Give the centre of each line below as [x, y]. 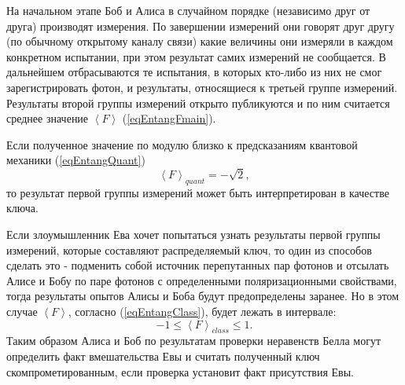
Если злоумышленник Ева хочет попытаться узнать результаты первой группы [193, 235]
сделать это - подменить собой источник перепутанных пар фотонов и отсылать [198, 265]
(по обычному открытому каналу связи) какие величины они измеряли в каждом [200, 41]
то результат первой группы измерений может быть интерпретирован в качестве [198, 192]
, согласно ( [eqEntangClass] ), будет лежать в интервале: [202, 312]
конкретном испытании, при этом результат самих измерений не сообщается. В [196, 56]
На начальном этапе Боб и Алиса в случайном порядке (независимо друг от [188, 10]
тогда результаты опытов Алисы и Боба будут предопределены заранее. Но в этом [203, 296]
